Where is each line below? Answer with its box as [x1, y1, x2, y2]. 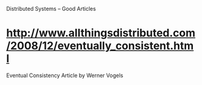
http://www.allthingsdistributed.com [6, 27, 196, 40]
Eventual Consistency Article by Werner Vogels [6, 72, 124, 79]
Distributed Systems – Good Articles [6, 5, 96, 12]
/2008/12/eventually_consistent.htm [6, 39, 194, 53]
